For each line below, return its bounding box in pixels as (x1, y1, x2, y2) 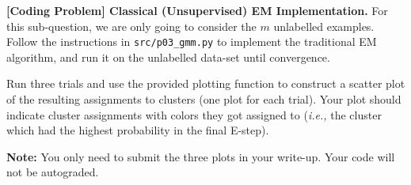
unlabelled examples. (273, 17, 375, 34)
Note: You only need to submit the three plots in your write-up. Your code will (6, 148, 395, 164)
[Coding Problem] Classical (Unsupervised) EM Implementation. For (6, 2, 388, 18)
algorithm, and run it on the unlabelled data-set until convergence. (6, 48, 330, 65)
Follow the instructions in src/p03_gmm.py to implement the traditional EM (6, 33, 377, 50)
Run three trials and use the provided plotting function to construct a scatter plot (6, 75, 405, 92)
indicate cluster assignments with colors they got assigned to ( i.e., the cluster (6, 106, 382, 123)
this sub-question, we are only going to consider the (6, 17, 257, 34)
